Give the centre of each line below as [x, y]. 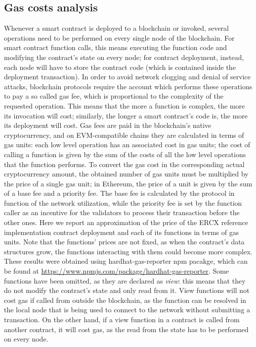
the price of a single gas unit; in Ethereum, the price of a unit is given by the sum [128, 183]
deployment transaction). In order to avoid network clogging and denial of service [127, 77]
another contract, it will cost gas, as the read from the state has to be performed [126, 329]
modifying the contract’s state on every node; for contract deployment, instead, [124, 57]
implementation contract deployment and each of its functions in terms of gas [122, 232]
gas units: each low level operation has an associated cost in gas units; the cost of [127, 145]
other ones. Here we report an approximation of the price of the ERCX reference [126, 222]
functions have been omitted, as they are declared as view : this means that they [125, 280]
